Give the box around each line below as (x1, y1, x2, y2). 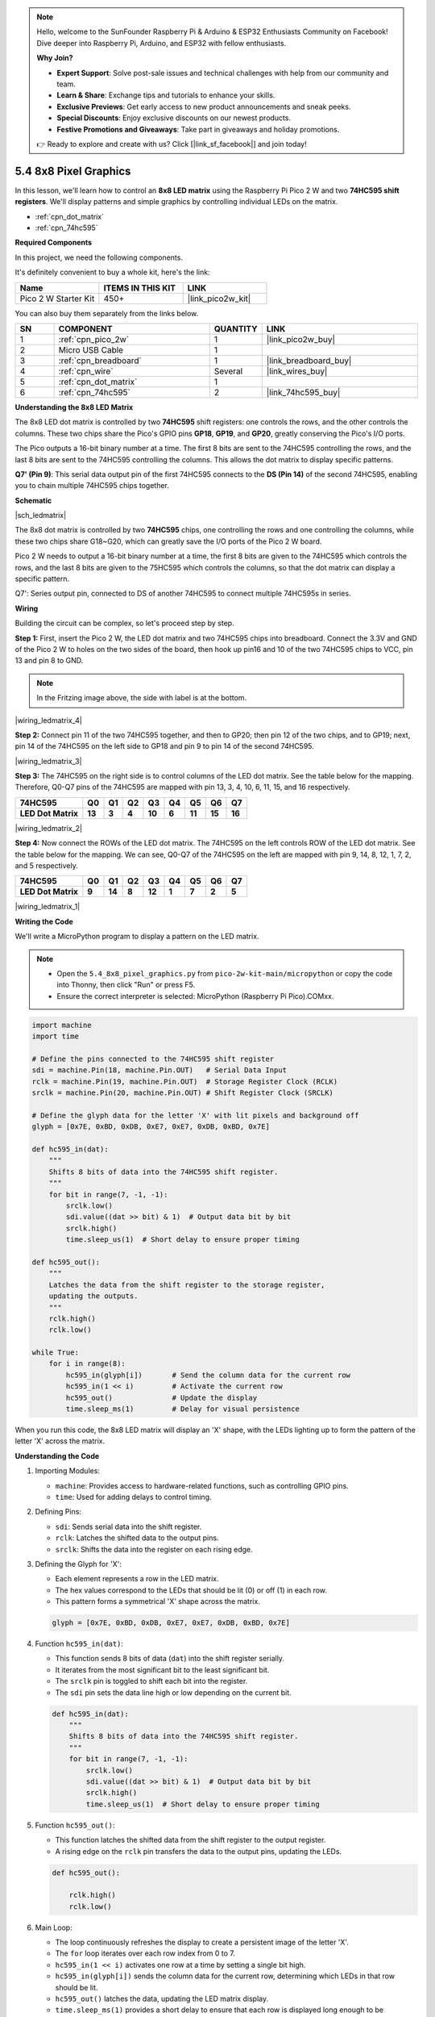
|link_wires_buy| (266, 365, 328, 377)
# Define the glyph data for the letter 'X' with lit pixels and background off (31, 1110, 359, 1120)
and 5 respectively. (14, 861, 78, 871)
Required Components (14, 238, 93, 248)
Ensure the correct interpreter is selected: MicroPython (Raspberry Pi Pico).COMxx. (56, 991, 334, 1000)
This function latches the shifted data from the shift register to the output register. (55, 1835, 326, 1845)
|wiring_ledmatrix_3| (14, 756, 82, 766)
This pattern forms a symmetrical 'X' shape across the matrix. (55, 1597, 261, 1606)
